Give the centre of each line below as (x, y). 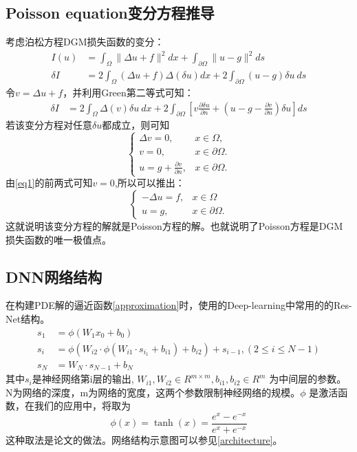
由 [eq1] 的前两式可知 (49, 183)
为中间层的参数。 (308, 379)
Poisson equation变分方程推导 (110, 13)
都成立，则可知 (136, 125)
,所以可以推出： (150, 183)
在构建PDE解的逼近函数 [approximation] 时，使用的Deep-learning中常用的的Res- (179, 305)
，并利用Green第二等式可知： (128, 92)
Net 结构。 (28, 318)
